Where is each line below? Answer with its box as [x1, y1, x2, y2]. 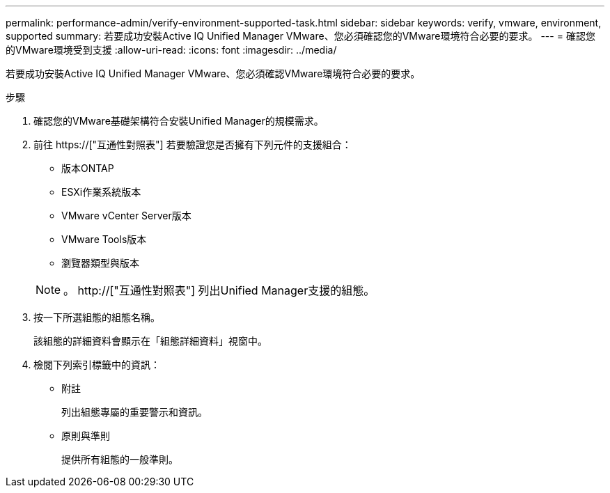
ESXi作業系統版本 [61, 186, 141, 198]
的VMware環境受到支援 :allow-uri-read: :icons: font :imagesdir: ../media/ [6, 44, 337, 56]
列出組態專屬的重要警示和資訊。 [61, 406, 208, 418]
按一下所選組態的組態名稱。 [33, 311, 160, 323]
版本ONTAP [61, 162, 114, 174]
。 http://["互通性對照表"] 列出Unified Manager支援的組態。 [63, 283, 375, 297]
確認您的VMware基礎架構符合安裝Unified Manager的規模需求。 [33, 115, 324, 127]
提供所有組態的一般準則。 [61, 453, 178, 465]
